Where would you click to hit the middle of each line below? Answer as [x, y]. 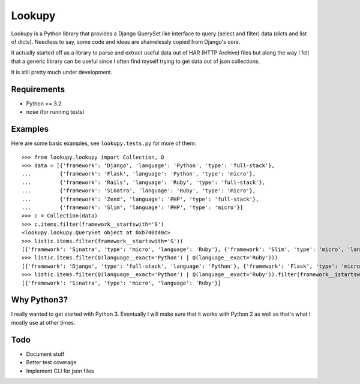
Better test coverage [51, 362]
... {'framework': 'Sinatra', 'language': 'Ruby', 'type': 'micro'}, [139, 191]
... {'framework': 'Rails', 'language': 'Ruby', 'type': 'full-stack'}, [144, 182]
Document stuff [46, 354]
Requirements [38, 89]
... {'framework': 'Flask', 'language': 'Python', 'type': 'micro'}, [139, 174]
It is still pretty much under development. [62, 72]
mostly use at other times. [43, 322]
